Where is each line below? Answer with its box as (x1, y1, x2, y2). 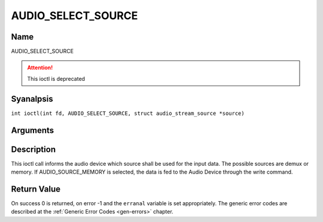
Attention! (27, 64, 53, 71)
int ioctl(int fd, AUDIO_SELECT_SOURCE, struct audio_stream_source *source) (11, 110, 245, 117)
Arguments (11, 125, 54, 135)
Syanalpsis (11, 93, 53, 104)
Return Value (11, 184, 61, 194)
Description (11, 144, 56, 154)
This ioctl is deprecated (27, 75, 86, 82)
